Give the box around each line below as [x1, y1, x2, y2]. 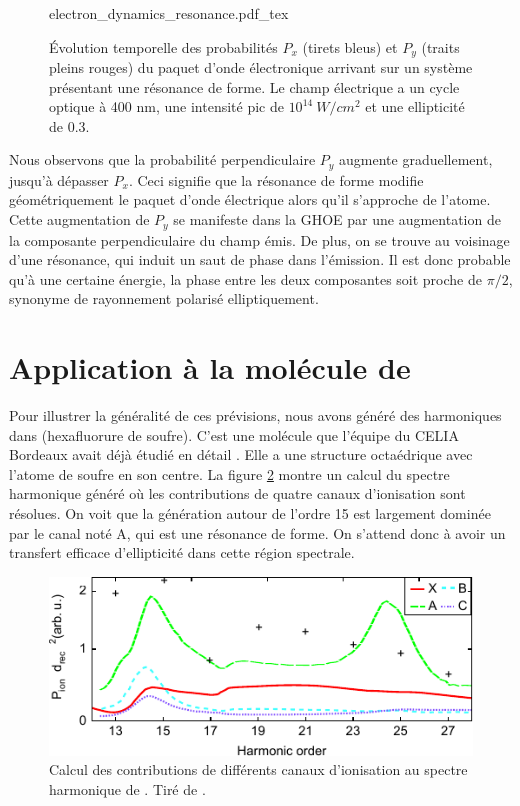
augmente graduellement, [339, 149, 493, 170]
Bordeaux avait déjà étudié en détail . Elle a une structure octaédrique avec [9, 444, 473, 465]
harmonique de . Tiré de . [49, 778, 206, 799]
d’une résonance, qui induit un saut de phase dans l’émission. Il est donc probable [9, 249, 511, 270]
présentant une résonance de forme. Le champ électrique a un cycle [49, 76, 460, 97]
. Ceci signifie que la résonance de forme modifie [128, 169, 424, 190]
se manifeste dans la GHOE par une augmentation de [173, 209, 501, 230]
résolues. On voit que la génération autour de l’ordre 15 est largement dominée [9, 502, 491, 523]
